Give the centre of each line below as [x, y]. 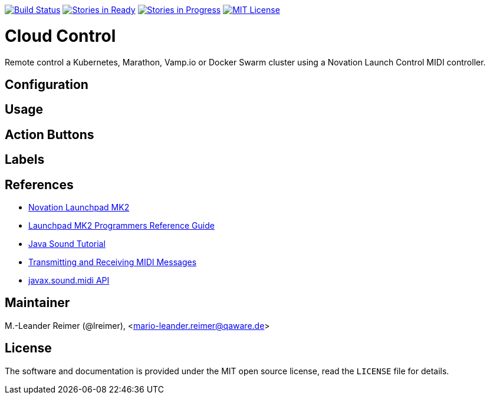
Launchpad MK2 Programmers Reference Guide [121, 226]
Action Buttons [50, 134]
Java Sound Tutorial [67, 244]
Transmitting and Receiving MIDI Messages [113, 262]
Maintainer [37, 303]
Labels [25, 160]
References [39, 184]
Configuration [47, 84]
